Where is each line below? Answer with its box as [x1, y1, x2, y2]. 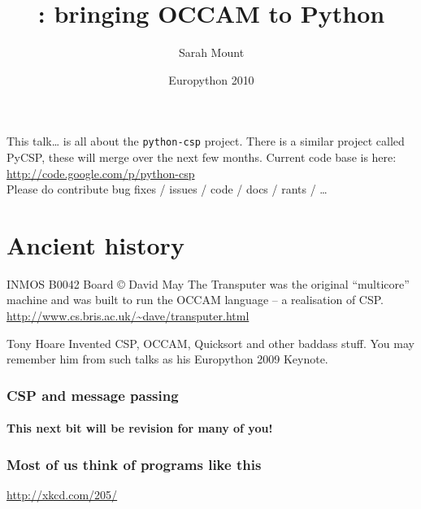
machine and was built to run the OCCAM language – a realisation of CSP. [7, 291, 384, 308]
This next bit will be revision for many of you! [7, 420, 273, 437]
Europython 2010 [168, 71, 254, 88]
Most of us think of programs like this [7, 454, 262, 474]
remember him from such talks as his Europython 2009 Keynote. [7, 350, 328, 368]
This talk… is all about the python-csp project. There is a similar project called [7, 133, 405, 150]
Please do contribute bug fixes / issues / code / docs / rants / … [7, 181, 328, 198]
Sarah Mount [178, 44, 245, 61]
